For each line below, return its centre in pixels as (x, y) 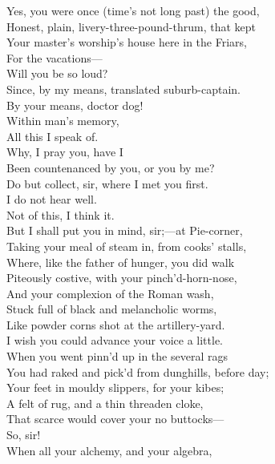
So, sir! (24, 435)
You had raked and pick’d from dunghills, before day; (138, 371)
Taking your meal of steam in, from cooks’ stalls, (127, 246)
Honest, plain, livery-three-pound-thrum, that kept (131, 26)
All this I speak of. (53, 136)
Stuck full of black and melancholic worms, (112, 309)
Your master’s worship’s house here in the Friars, (127, 42)
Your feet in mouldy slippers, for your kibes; (115, 387)
